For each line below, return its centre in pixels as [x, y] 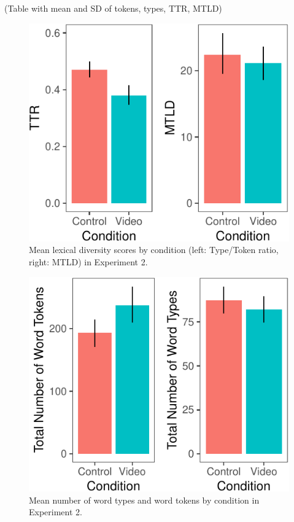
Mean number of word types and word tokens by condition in [144, 500]
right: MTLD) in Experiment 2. [88, 261]
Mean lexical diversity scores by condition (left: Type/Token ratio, [154, 250]
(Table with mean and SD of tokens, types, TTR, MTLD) [113, 8]
